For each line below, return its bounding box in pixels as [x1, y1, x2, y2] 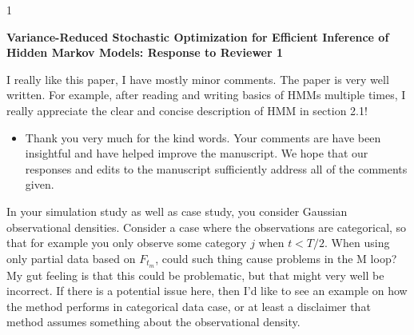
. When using [324, 234, 390, 251]
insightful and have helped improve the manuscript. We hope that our [25, 145, 368, 162]
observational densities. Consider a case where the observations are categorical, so [6, 218, 407, 235]
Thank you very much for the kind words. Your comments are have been [25, 129, 381, 146]
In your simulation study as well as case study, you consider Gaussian [6, 202, 348, 219]
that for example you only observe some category [6, 234, 247, 251]
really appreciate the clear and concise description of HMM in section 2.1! [6, 102, 368, 118]
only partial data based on [6, 249, 136, 266]
